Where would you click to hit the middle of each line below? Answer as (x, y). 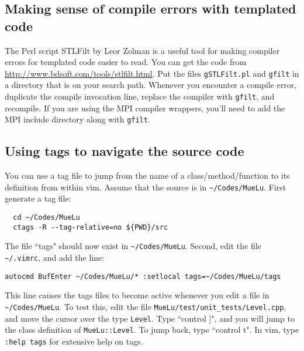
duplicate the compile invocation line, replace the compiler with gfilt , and (140, 96)
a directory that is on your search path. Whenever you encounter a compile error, (151, 85)
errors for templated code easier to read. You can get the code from (126, 62)
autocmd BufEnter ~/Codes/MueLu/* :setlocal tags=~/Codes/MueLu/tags (143, 276)
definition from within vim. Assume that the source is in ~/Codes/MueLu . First (146, 187)
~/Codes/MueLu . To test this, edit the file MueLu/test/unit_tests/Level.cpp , (146, 306)
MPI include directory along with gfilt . (77, 119)
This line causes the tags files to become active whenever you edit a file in (137, 295)
